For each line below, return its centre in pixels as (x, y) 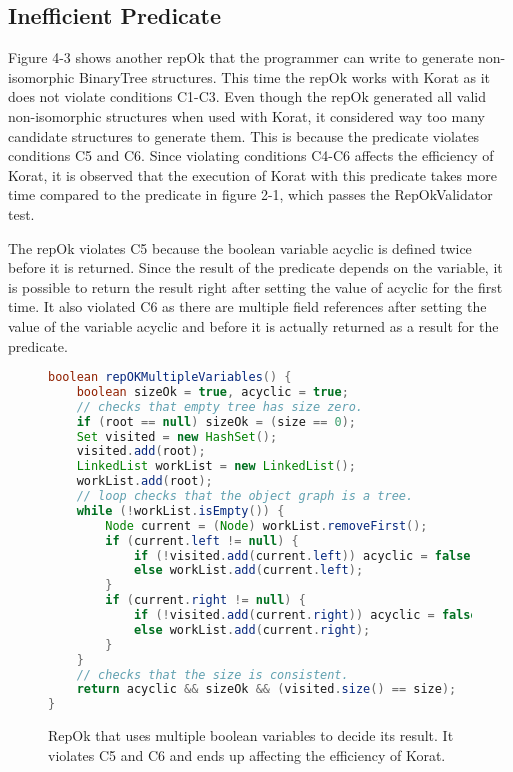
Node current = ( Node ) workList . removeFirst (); (266, 525)
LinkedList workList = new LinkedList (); (216, 466)
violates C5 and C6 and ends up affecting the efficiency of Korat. (247, 754)
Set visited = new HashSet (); (177, 436)
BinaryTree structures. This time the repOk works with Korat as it (284, 76)
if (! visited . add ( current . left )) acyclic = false (302, 555)
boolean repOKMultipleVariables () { (170, 377)
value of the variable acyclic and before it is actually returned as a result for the (253, 325)
